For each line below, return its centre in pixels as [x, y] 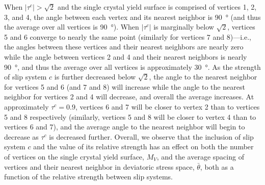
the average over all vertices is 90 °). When [72, 27]
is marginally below [184, 27]
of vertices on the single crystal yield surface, [74, 156]
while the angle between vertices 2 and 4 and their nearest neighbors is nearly [126, 56]
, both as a [217, 166]
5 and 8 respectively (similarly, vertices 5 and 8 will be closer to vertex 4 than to [130, 116]
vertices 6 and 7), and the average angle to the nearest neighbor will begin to [125, 127]
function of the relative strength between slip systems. [89, 177]
